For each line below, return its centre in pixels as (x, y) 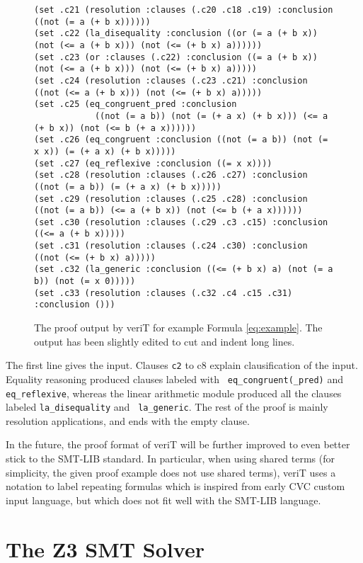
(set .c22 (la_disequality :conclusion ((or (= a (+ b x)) (176, 34)
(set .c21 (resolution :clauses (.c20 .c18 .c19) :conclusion (184, 10)
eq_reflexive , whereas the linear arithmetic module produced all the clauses (174, 393)
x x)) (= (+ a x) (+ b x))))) (105, 151)
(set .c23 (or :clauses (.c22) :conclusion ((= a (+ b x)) (176, 57)
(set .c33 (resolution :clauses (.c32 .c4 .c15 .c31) (163, 293)
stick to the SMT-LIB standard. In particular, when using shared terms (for (170, 459)
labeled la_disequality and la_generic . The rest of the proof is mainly (167, 407)
